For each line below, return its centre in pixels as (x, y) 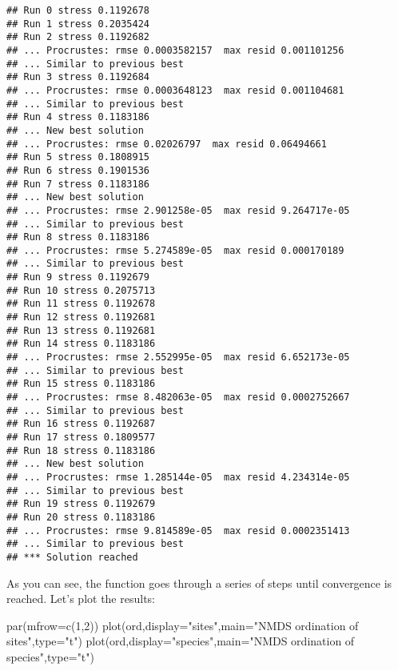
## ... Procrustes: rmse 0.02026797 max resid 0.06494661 (167, 144)
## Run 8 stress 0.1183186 (78, 237)
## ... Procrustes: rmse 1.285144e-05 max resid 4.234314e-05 (178, 477)
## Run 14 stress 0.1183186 (81, 344)
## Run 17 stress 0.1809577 (81, 437)
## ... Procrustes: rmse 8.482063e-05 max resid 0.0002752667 (178, 398)
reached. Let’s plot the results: (81, 599)
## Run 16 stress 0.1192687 (81, 424)
